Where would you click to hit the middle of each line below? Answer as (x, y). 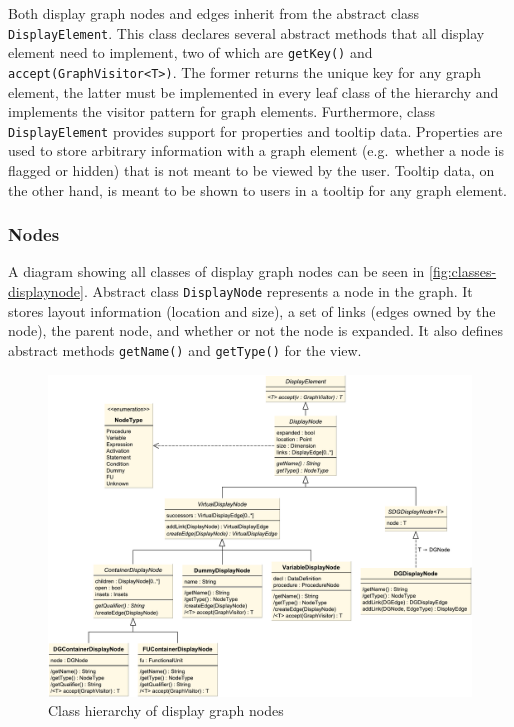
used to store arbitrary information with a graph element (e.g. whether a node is (256, 150)
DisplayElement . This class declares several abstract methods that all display (246, 32)
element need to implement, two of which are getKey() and (190, 52)
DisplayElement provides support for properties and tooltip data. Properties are (255, 130)
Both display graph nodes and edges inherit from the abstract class (214, 13)
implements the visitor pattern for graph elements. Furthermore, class (222, 111)
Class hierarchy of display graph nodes (166, 710)
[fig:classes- (462, 271)
